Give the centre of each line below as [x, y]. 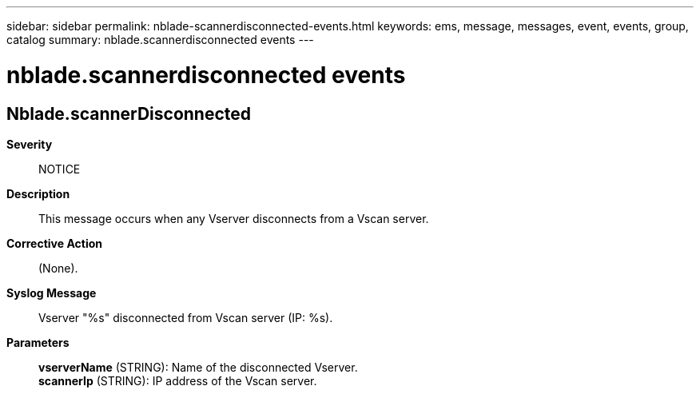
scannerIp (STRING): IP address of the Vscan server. [178, 380]
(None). [58, 268]
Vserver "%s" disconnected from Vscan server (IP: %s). [186, 317]
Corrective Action [54, 243]
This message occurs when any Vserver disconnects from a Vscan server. [234, 218]
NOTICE [60, 169]
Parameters [38, 342]
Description [38, 193]
